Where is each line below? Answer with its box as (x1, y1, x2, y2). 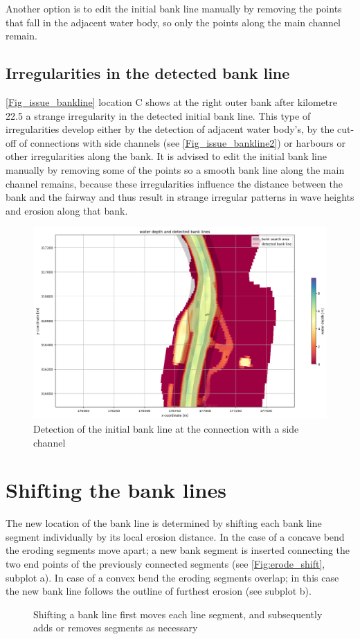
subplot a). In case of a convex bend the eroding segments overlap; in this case (6, 570, 339, 584)
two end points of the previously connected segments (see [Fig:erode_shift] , (6, 557, 325, 571)
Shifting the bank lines (6, 476, 226, 504)
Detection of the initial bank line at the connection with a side (33, 421, 299, 435)
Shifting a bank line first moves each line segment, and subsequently (33, 606, 323, 621)
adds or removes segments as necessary (33, 620, 198, 635)
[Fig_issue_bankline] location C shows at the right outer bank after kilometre (6, 94, 338, 109)
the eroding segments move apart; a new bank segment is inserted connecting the (6, 543, 350, 557)
